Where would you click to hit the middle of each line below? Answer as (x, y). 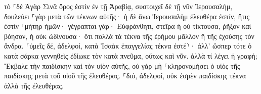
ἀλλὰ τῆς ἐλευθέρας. (34, 85)
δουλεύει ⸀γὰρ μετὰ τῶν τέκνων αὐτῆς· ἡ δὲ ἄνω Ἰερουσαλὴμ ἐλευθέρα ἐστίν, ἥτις (127, 16)
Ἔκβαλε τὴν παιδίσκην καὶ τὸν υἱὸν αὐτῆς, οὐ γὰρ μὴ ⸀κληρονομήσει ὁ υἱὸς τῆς (122, 65)
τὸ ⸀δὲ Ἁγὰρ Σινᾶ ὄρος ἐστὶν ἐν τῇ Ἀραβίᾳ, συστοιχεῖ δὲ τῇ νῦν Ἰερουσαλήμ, (118, 6)
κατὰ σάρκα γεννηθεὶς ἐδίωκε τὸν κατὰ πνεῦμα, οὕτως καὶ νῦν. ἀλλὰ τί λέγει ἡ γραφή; (131, 55)
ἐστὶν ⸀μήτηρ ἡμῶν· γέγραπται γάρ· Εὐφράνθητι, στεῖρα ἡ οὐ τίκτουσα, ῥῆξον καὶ (128, 26)
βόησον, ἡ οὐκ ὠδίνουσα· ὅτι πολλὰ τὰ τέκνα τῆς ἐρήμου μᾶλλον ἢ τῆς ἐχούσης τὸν (129, 36)
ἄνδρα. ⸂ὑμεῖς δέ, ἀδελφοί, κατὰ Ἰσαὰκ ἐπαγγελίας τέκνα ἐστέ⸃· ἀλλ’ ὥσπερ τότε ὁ (128, 46)
